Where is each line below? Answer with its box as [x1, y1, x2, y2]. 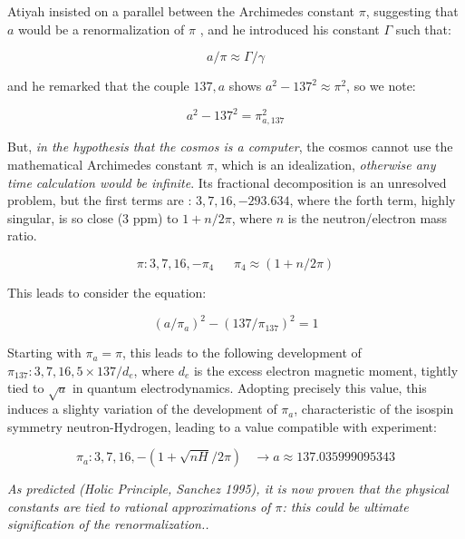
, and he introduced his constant [199, 19, 380, 38]
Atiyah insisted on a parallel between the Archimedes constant [7, 2, 355, 20]
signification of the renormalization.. [7, 514, 209, 534]
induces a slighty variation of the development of [7, 399, 277, 418]
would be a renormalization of [18, 19, 185, 38]
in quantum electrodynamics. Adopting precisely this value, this [72, 378, 427, 397]
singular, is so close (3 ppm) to [7, 208, 179, 227]
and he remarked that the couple [7, 76, 189, 95]
